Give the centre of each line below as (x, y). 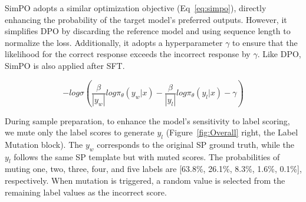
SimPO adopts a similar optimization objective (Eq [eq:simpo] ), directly (136, 8)
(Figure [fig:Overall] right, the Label (232, 132)
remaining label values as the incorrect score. (86, 192)
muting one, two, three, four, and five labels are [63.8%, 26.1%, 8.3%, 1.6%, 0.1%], (153, 169)
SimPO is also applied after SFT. (65, 65)
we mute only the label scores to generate (80, 132)
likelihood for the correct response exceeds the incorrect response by (128, 54)
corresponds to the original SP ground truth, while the (195, 144)
